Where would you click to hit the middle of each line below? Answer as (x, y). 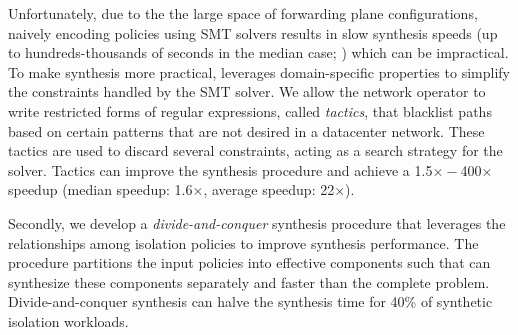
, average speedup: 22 (269, 189)
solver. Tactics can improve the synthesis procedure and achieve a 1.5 (220, 169)
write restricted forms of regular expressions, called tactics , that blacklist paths (250, 110)
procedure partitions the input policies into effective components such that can (249, 262)
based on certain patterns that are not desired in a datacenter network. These (246, 130)
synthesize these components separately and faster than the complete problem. (249, 281)
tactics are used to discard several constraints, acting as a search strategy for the (255, 150)
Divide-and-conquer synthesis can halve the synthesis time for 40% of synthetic (250, 301)
